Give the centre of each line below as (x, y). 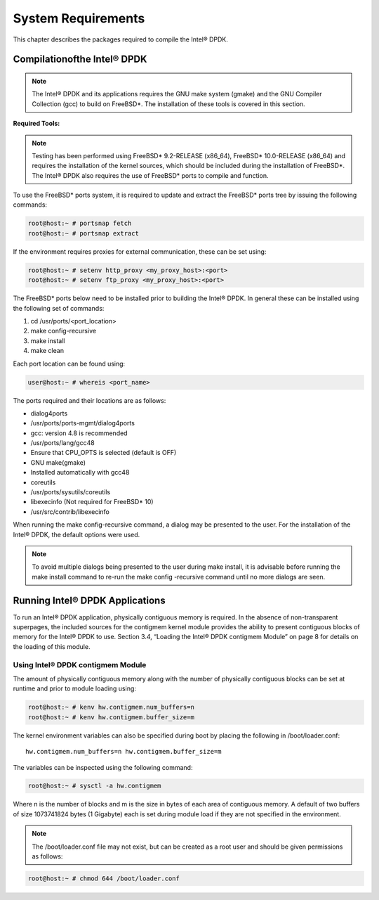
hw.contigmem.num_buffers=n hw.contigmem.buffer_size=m (124, 752)
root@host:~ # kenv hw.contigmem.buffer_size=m (111, 717)
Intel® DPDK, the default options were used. (77, 534)
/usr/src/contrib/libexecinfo (70, 512)
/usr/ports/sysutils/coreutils (71, 492)
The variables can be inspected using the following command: (103, 767)
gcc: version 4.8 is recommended (79, 433)
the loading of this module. (52, 646)
